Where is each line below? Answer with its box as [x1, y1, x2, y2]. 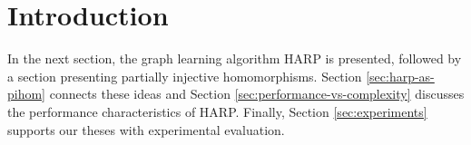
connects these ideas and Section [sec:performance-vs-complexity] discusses [49, 84, 465, 103]
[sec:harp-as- [366, 66, 435, 85]
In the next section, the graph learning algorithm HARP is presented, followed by [7, 49, 462, 68]
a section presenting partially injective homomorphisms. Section [7, 66, 362, 85]
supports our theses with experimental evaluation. [7, 120, 285, 139]
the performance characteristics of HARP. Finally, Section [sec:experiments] [7, 101, 427, 121]
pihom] [7, 84, 46, 103]
